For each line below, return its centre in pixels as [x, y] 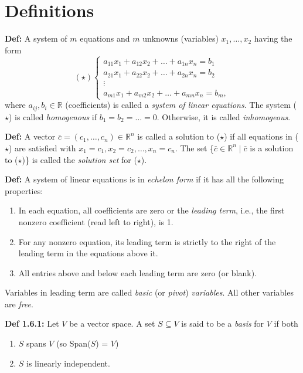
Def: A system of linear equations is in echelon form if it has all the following [144, 179]
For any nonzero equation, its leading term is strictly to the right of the [147, 241]
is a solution [272, 147]
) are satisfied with [42, 147]
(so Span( [74, 343]
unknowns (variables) [181, 38]
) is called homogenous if [53, 116]
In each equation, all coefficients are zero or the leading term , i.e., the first [151, 210]
